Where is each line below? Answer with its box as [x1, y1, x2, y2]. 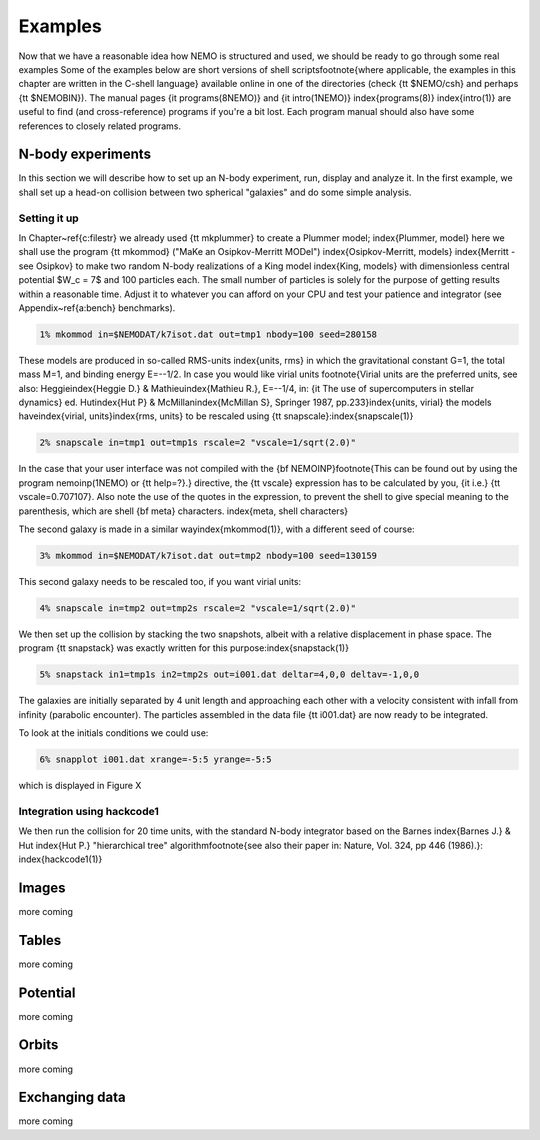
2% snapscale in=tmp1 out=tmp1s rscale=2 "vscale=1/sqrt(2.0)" [39, 437, 357, 449]
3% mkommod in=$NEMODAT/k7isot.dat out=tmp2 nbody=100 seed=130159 [39, 550, 378, 561]
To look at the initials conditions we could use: [18, 727, 209, 739]
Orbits [18, 1036, 59, 1054]
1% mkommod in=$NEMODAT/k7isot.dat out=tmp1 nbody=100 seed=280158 [39, 328, 378, 340]
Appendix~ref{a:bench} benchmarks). [18, 301, 176, 314]
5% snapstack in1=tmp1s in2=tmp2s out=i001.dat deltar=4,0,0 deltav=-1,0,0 [39, 669, 420, 680]
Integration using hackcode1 [18, 804, 159, 818]
